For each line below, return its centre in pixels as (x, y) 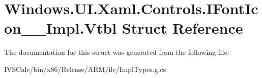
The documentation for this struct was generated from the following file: (117, 52)
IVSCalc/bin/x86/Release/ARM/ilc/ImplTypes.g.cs (85, 69)
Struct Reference (182, 28)
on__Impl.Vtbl (61, 28)
